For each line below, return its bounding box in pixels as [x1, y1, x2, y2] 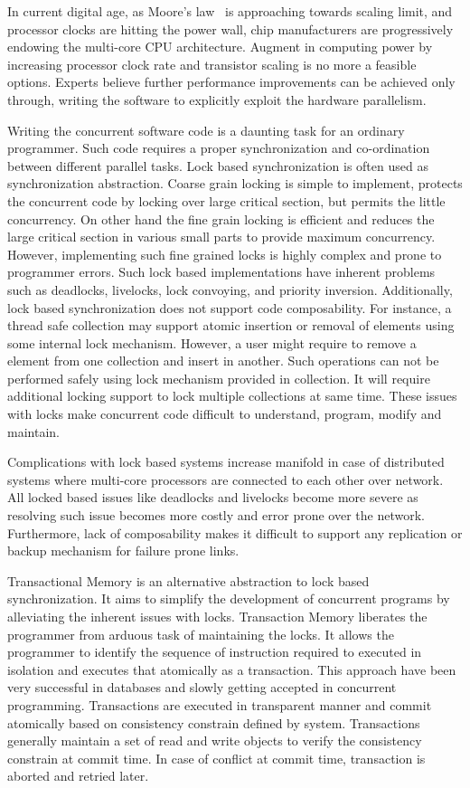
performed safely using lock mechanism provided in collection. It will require [7, 368, 430, 387]
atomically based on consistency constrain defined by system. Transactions [7, 713, 420, 732]
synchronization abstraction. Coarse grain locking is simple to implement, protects [7, 174, 463, 193]
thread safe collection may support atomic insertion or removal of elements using [7, 316, 455, 335]
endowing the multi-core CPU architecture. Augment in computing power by [7, 37, 433, 56]
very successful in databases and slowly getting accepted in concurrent [7, 678, 397, 697]
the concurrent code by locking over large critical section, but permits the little [7, 191, 446, 210]
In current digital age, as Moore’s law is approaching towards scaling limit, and [7, 2, 453, 20]
